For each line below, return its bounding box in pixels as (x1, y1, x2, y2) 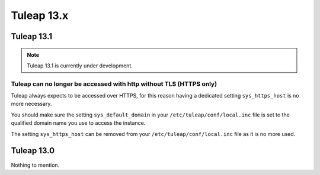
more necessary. (11, 101, 52, 108)
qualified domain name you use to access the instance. (11, 119, 146, 127)
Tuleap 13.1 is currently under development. (27, 62, 133, 69)
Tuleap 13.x (11, 9, 69, 22)
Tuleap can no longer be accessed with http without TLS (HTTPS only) (11, 80, 217, 88)
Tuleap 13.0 (11, 145, 55, 156)
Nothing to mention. (11, 161, 60, 168)
